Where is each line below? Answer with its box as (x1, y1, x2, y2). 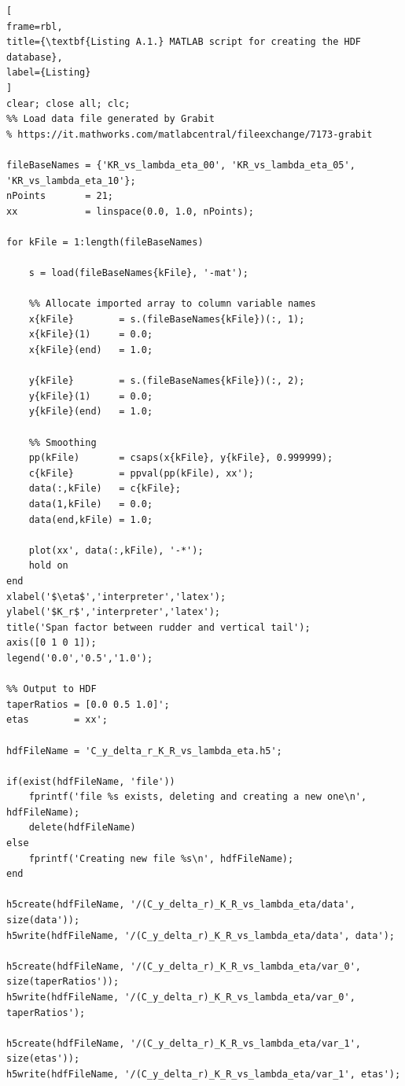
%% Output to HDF (6, 683, 97, 695)
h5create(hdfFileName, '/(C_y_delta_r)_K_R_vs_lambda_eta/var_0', (6, 960, 362, 972)
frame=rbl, (6, 20, 63, 32)
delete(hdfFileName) (28, 822, 136, 834)
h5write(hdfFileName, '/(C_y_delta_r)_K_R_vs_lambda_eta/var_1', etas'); (6, 1068, 401, 1080)
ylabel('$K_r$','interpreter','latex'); (6, 606, 221, 618)
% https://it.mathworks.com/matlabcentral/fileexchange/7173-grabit (6, 128, 373, 140)
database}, (6, 51, 63, 63)
